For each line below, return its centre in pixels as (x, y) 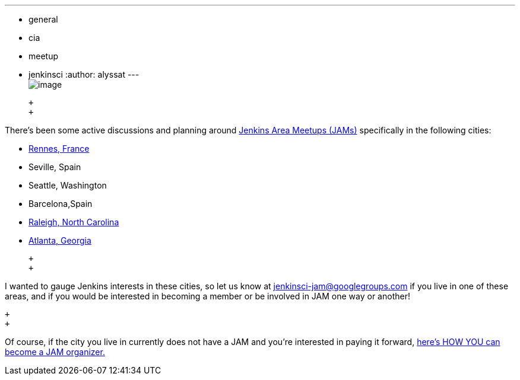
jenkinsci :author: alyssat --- (84, 74)
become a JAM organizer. (55, 352)
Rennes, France (59, 149)
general (43, 19)
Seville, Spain (55, 167)
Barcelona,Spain (61, 204)
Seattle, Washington (68, 185)
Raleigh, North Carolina (74, 222)
